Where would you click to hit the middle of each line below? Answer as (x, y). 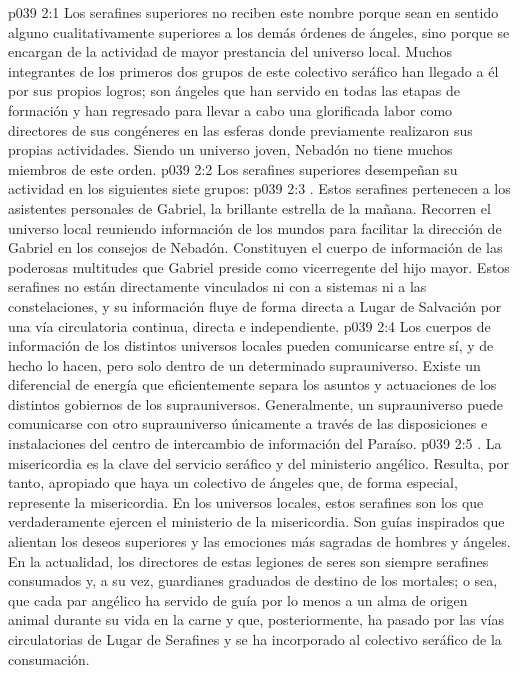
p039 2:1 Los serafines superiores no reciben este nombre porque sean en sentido (253, 12)
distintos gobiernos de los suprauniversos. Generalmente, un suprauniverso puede (255, 403)
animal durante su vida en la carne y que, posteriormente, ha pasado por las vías (256, 619)
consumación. (49, 658)
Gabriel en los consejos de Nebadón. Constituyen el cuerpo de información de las (255, 247)
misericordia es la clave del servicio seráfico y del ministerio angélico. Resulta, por (258, 462)
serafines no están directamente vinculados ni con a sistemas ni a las (217, 286)
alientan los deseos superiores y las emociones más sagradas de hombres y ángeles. (259, 541)
